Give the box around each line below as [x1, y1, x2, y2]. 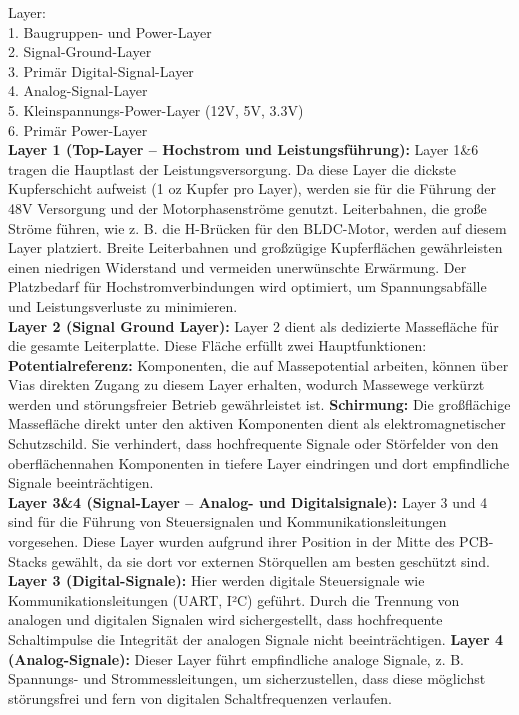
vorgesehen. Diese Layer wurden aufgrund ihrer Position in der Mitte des [8, 531, 455, 552]
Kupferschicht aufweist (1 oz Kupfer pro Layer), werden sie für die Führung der [8, 178, 496, 199]
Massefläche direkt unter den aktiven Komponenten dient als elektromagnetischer [8, 413, 506, 434]
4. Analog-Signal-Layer [8, 80, 148, 101]
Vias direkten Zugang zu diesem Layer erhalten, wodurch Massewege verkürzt [8, 374, 485, 395]
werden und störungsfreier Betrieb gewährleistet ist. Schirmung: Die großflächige [8, 393, 511, 414]
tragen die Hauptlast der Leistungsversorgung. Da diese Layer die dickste [8, 158, 457, 179]
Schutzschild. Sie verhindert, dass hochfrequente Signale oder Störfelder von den [8, 433, 499, 454]
